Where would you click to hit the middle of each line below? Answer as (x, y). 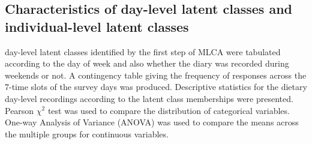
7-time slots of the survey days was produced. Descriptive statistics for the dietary (156, 87)
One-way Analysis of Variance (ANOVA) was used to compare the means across (152, 122)
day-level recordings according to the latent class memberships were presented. (149, 98)
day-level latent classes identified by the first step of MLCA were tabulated (143, 51)
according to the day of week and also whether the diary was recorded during (147, 63)
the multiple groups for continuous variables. (87, 133)
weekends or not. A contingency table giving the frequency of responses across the (156, 75)
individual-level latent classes (97, 26)
